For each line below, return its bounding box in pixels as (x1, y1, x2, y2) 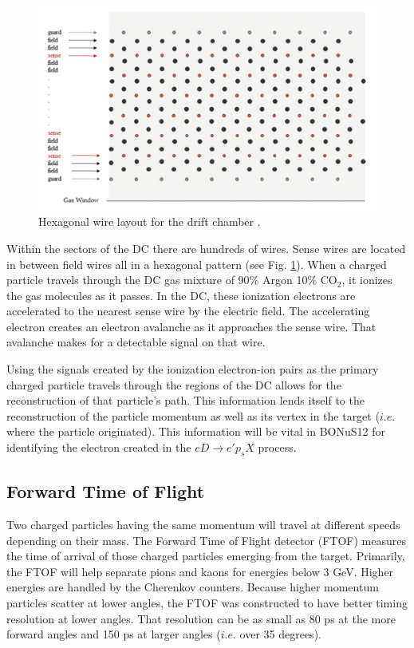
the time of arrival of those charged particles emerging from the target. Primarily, (6, 547, 405, 564)
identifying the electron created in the (6, 439, 191, 456)
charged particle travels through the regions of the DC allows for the (6, 376, 341, 393)
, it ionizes (341, 271, 392, 288)
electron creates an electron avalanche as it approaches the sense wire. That (6, 318, 377, 334)
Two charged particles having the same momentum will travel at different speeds (6, 516, 400, 533)
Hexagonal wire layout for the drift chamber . (38, 213, 261, 230)
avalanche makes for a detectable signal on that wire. (6, 334, 266, 350)
